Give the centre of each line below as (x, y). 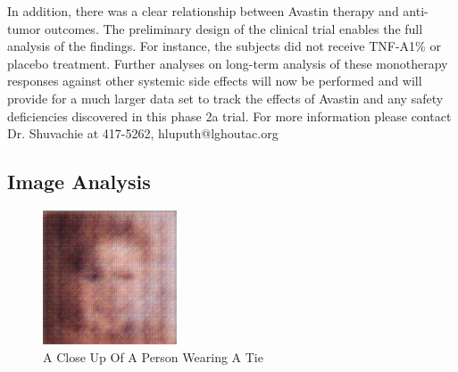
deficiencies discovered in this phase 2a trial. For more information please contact (229, 116)
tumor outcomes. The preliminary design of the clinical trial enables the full (215, 28)
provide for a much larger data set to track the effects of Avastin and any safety (225, 98)
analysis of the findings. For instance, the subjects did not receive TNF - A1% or (224, 46)
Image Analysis (79, 182)
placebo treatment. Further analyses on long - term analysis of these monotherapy (228, 63)
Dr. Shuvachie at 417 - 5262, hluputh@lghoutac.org (143, 133)
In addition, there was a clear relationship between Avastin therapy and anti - (218, 11)
